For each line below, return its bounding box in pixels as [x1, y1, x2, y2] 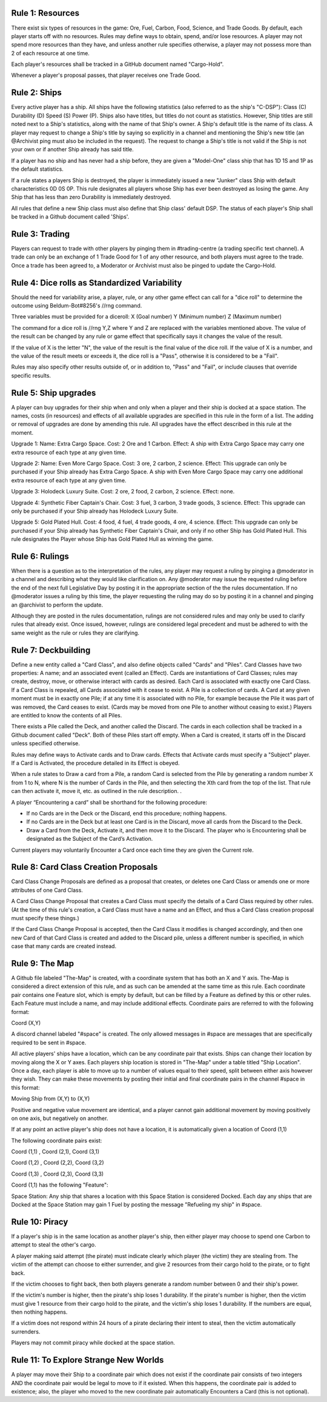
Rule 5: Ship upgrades [11, 387, 96, 398]
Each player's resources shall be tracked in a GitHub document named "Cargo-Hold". [11, 61, 224, 68]
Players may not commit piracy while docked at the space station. [11, 1339, 176, 1346]
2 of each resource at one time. [11, 49, 90, 57]
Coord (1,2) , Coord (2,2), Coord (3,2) [11, 1159, 104, 1167]
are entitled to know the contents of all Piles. [11, 712, 122, 719]
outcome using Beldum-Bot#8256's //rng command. [11, 302, 142, 309]
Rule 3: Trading [11, 229, 70, 239]
